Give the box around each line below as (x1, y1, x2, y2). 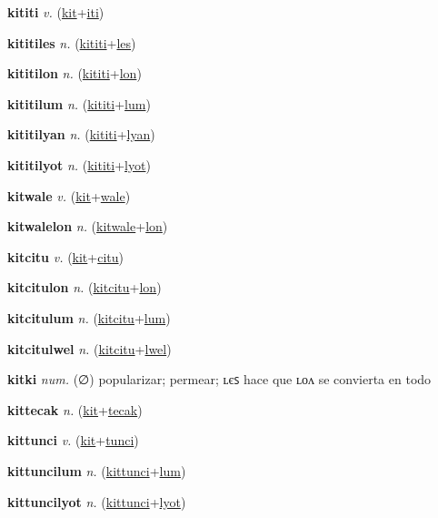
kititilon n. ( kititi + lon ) (7, 64, 142, 83)
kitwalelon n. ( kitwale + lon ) (7, 217, 168, 236)
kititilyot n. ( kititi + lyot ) (7, 155, 151, 174)
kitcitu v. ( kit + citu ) (7, 247, 124, 266)
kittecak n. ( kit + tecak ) (7, 400, 143, 419)
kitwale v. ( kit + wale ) (7, 186, 131, 205)
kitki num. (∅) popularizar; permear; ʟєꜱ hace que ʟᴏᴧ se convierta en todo (7, 370, 432, 389)
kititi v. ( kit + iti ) (7, 3, 105, 21)
